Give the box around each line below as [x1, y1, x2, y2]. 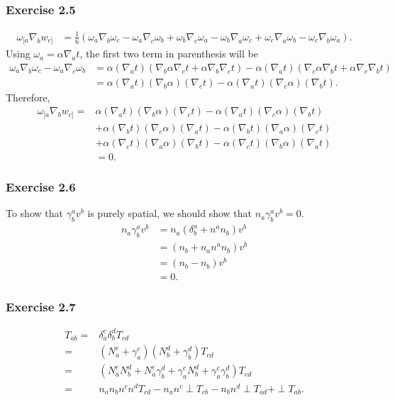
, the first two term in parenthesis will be [79, 46, 258, 61]
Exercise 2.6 [6, 177, 76, 195]
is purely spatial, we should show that [87, 206, 252, 221]
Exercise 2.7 [6, 298, 76, 316]
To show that [6, 206, 63, 221]
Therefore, [6, 89, 50, 104]
